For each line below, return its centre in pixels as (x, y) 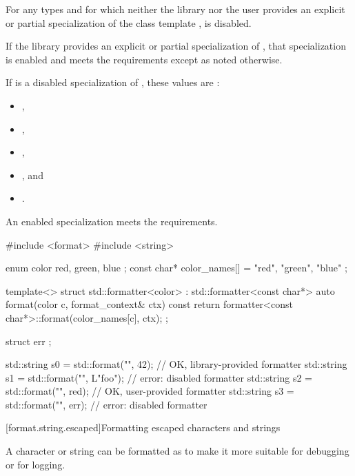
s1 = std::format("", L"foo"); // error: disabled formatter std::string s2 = (159, 377)
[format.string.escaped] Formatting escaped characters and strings (143, 427)
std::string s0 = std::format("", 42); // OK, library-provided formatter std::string (176, 364)
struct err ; (29, 341)
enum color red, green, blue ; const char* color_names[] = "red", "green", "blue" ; (176, 268)
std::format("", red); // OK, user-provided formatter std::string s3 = (150, 391)
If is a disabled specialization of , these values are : (113, 82)
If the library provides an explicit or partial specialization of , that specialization (176, 46)
